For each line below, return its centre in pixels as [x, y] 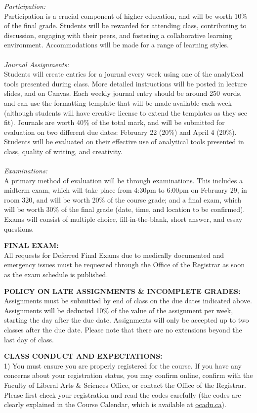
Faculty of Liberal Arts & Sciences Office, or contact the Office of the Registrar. [125, 385]
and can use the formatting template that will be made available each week [118, 103]
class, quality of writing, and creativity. [63, 151]
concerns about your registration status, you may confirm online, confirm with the [128, 375]
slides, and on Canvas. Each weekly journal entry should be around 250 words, [123, 93]
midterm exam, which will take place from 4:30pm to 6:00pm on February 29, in [126, 190]
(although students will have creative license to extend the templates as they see [126, 112]
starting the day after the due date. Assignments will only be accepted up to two [127, 320]
